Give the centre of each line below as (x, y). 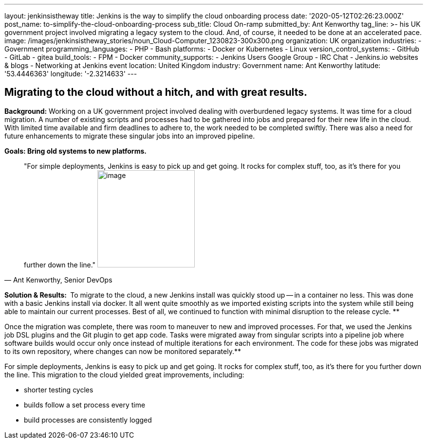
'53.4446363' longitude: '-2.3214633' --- (71, 74)
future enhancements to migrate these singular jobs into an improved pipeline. (130, 136)
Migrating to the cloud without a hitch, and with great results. (156, 92)
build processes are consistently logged (88, 420)
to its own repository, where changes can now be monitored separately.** (123, 351)
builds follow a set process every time (85, 405)
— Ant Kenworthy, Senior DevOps (58, 280)
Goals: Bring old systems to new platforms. (75, 151)
